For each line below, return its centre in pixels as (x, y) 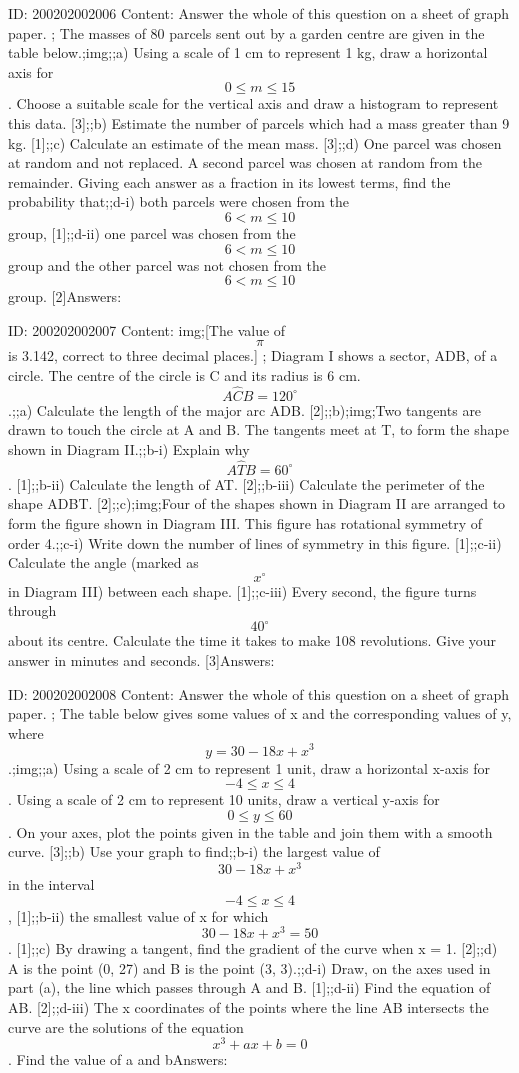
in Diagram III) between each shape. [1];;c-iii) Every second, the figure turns (242, 590)
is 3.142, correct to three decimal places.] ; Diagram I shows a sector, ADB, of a (253, 355)
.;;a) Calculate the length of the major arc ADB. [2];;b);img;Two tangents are (245, 409)
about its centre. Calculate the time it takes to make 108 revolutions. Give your (252, 640)
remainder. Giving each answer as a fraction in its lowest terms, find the (229, 181)
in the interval (51, 883)
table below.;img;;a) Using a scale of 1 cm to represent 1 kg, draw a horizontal (248, 52)
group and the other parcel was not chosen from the (167, 264)
